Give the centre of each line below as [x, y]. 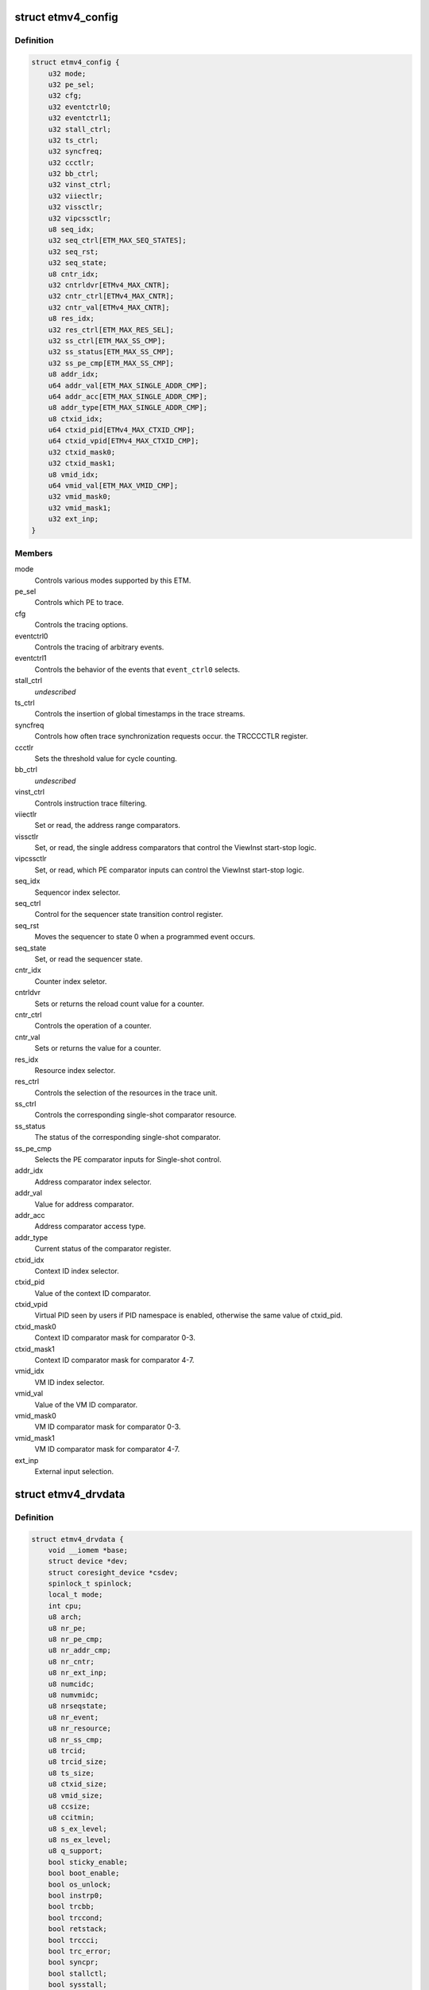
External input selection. [74, 1471]
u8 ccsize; [69, 1806]
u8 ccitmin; [71, 1818]
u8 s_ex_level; [77, 1828]
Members [34, 553]
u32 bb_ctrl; [73, 174]
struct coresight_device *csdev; [113, 1572]
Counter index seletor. [71, 981]
